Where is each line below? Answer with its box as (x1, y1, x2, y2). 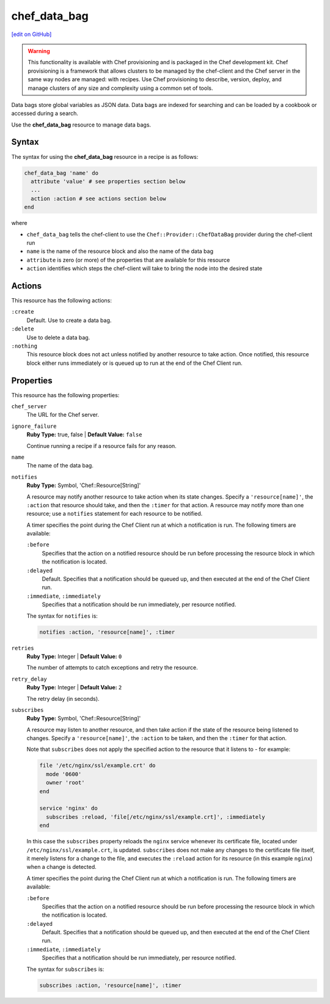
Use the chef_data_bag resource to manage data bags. (11, 121, 152, 128)
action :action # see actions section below (31, 195, 166, 202)
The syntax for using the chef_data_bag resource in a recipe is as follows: (11, 153, 199, 160)
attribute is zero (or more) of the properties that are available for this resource (26, 256, 230, 263)
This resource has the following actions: (11, 296, 112, 304)
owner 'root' (46, 779, 85, 786)
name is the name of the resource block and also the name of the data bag (26, 247, 214, 255)
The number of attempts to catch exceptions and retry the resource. (26, 664, 198, 672)
